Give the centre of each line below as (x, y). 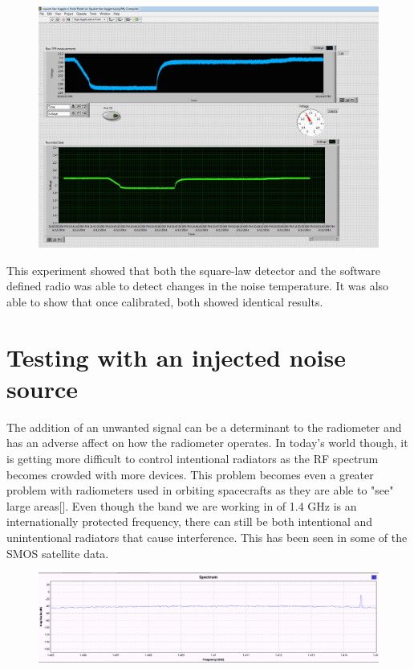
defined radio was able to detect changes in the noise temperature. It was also (198, 286)
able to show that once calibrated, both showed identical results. (165, 301)
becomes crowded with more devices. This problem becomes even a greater (190, 474)
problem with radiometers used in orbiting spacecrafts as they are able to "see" (200, 490)
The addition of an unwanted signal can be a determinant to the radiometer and (204, 427)
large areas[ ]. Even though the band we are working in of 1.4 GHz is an (182, 505)
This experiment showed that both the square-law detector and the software (193, 270)
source (43, 388)
